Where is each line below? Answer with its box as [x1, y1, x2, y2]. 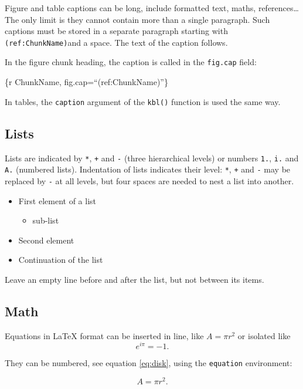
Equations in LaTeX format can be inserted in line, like [5, 329, 204, 341]
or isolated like [237, 329, 291, 341]
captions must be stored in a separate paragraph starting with [5, 25, 228, 37]
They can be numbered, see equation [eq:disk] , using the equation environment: [5, 357, 292, 369]
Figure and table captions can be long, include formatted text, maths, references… [5, 2, 299, 13]
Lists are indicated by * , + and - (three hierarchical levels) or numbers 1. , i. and [5, 151, 299, 164]
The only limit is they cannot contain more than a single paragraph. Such [5, 13, 270, 25]
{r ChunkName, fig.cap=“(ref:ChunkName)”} [5, 76, 168, 88]
